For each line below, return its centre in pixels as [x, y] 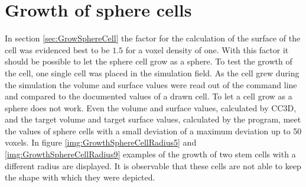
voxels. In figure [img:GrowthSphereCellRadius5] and [101, 142]
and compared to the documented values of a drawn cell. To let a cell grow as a [149, 96]
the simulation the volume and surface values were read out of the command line [151, 84]
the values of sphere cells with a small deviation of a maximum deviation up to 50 [153, 130]
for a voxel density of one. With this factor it [207, 49]
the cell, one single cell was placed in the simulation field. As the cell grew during [152, 72]
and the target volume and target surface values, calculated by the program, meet [153, 119]
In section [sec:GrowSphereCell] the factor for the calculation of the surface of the [153, 38]
